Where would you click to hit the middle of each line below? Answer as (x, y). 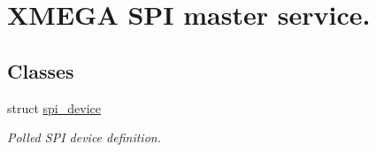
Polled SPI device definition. (84, 137)
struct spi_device (54, 107)
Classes (41, 70)
